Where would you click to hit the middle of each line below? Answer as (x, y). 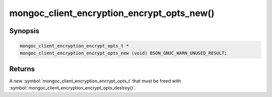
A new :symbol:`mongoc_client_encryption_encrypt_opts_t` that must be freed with (95, 81)
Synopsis (24, 31)
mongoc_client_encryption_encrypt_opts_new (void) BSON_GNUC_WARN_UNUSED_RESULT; (124, 53)
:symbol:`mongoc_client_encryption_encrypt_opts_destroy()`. (73, 88)
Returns (22, 69)
